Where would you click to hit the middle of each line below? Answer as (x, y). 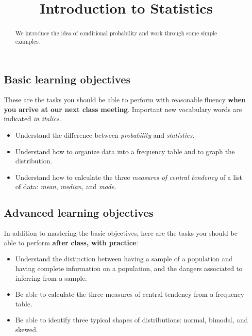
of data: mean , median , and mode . (66, 186)
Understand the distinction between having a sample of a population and (124, 259)
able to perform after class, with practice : (71, 242)
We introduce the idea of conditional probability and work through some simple (116, 33)
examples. (28, 41)
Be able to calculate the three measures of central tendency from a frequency (130, 294)
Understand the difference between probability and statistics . (105, 135)
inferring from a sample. (51, 278)
